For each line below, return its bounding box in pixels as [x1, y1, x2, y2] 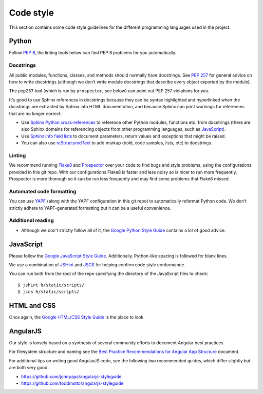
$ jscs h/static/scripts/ [18, 289, 80, 295]
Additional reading [9, 217, 54, 224]
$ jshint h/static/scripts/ [18, 282, 85, 288]
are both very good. [9, 365, 49, 371]
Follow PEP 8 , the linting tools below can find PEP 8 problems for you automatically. [9, 50, 177, 56]
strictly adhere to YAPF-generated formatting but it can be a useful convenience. [9, 205, 171, 211]
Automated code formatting [9, 188, 76, 195]
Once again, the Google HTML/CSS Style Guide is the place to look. [9, 315, 145, 320]
